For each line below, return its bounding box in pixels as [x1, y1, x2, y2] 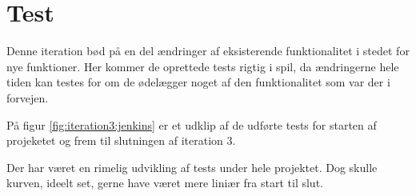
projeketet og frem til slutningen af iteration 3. [6, 132, 236, 149]
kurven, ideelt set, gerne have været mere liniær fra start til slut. [6, 174, 323, 191]
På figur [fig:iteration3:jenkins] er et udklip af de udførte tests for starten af [6, 116, 377, 133]
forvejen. [6, 89, 49, 106]
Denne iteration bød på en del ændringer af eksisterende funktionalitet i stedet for [6, 42, 410, 59]
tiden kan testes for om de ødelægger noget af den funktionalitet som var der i [6, 74, 390, 90]
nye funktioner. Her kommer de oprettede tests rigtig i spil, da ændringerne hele [6, 58, 399, 74]
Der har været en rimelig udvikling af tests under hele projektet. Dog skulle [6, 158, 378, 175]
